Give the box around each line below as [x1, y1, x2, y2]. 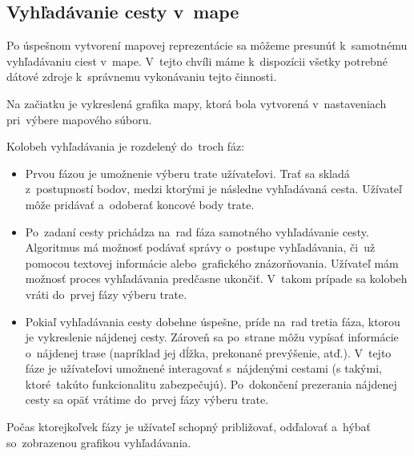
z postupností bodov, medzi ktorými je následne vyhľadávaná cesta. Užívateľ [25, 180, 402, 197]
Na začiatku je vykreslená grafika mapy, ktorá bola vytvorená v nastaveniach [6, 95, 387, 111]
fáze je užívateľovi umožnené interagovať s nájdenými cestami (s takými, [25, 360, 382, 377]
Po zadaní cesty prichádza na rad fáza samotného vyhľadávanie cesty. [25, 223, 369, 240]
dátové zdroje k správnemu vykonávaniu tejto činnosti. [6, 68, 277, 85]
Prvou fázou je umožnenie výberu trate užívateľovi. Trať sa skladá [25, 164, 350, 181]
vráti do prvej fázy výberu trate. [25, 285, 187, 302]
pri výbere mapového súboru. [6, 111, 152, 127]
